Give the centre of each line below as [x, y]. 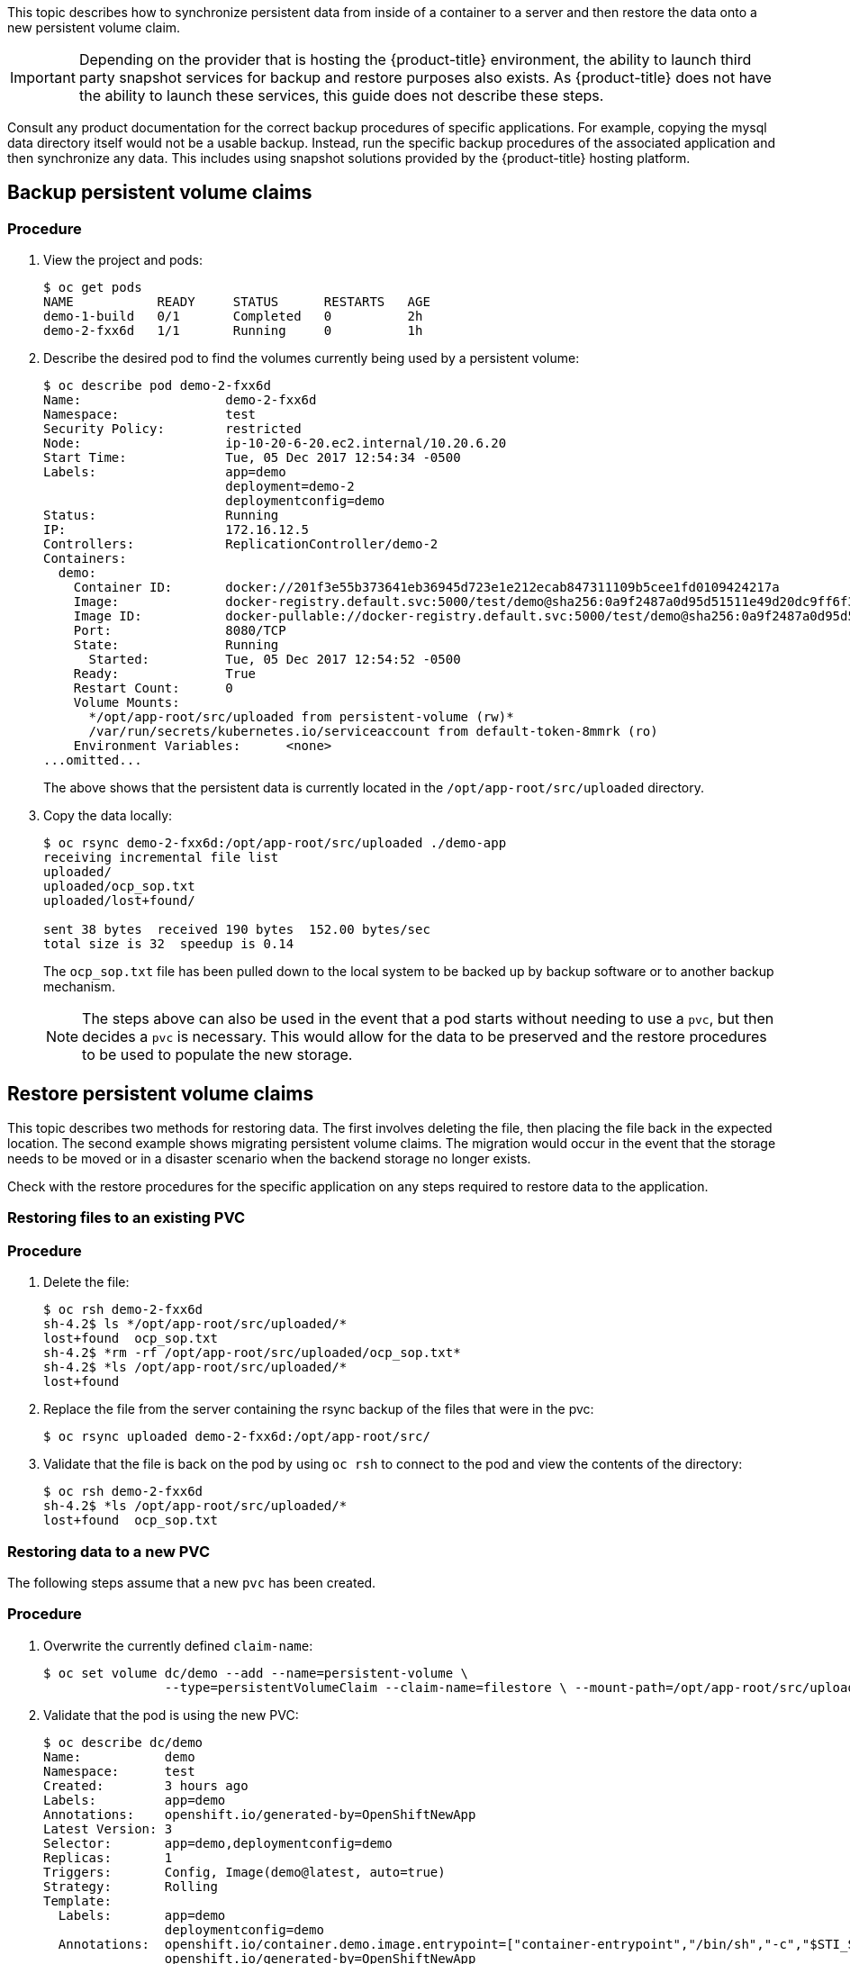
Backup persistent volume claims [160, 193]
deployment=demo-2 [290, 487]
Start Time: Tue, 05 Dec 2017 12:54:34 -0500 [252, 458]
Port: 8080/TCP [180, 631]
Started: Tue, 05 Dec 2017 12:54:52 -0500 [275, 660]
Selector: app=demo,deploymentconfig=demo [218, 1843]
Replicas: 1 [108, 1857]
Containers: [85, 559]
